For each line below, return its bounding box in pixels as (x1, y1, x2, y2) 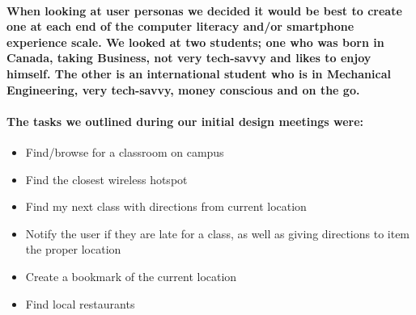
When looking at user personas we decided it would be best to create (6, 2, 402, 19)
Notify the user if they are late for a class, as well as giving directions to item (25, 225, 410, 241)
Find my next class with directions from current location (25, 198, 307, 215)
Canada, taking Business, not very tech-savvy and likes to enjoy (6, 49, 371, 66)
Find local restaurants (25, 295, 135, 312)
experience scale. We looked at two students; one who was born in (6, 33, 384, 50)
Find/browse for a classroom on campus (25, 143, 224, 160)
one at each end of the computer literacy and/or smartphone (6, 18, 354, 35)
